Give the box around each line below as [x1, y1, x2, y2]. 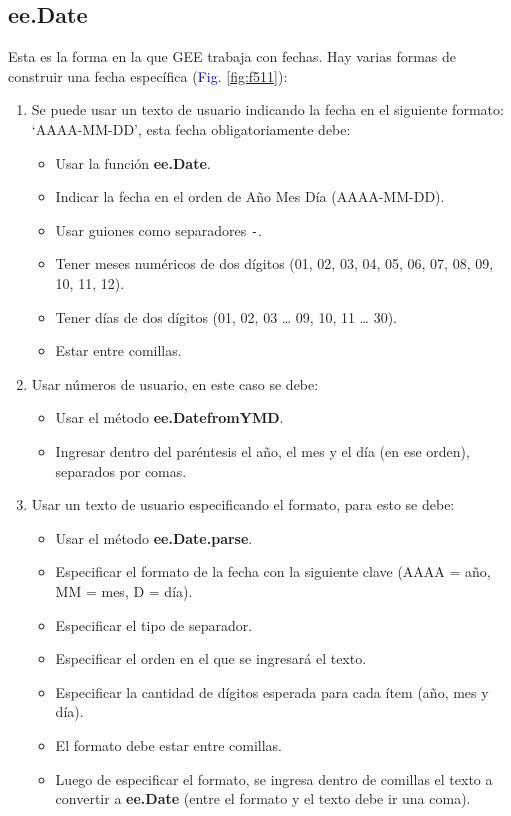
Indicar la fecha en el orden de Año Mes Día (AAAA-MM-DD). [55, 186, 445, 207]
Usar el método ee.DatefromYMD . [55, 407, 284, 428]
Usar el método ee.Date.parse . [55, 527, 253, 548]
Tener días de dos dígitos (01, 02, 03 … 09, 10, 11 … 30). [55, 306, 397, 327]
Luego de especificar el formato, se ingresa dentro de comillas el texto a [55, 768, 493, 789]
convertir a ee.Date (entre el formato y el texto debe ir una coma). [55, 788, 471, 809]
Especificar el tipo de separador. [55, 614, 253, 635]
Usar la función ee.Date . [55, 152, 211, 173]
